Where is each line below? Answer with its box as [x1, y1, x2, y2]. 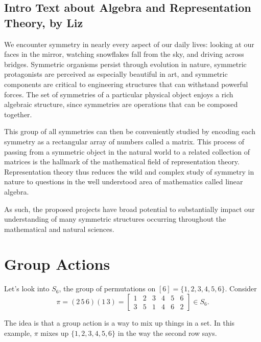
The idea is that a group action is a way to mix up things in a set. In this [4, 317, 235, 328]
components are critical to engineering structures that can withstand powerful [4, 78, 248, 89]
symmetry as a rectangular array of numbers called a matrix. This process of [4, 136, 245, 146]
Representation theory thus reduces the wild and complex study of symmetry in [4, 166, 254, 177]
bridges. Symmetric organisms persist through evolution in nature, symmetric [4, 58, 247, 69]
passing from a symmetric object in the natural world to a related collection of [4, 146, 250, 157]
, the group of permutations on [59, 283, 156, 294]
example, [4, 327, 32, 338]
